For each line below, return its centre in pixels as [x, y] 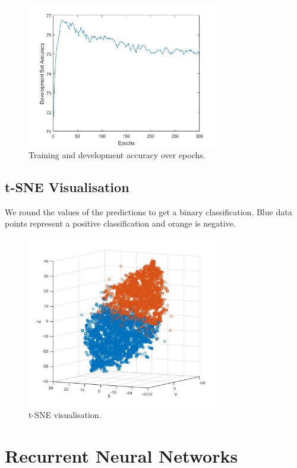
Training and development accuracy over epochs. [117, 155]
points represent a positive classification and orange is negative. [120, 223]
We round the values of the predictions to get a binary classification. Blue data [148, 211]
